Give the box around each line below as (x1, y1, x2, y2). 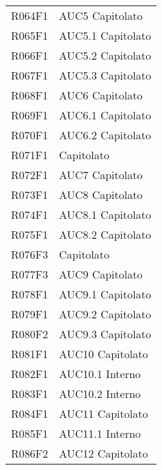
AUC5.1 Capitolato (59, 27, 151, 43)
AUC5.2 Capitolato (59, 47, 151, 63)
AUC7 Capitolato (59, 167, 143, 183)
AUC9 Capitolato (59, 266, 143, 282)
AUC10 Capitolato (59, 346, 148, 362)
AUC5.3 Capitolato (59, 67, 151, 83)
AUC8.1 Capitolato (59, 207, 151, 222)
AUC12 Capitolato (59, 445, 148, 461)
